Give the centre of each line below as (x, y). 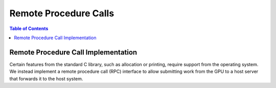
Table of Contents (29, 28)
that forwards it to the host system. (46, 78)
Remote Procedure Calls (62, 13)
